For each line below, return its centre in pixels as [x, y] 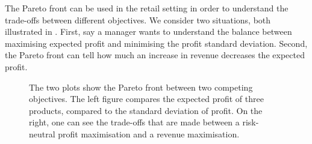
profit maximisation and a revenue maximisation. [149, 133]
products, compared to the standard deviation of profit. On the [146, 110]
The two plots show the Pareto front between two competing [141, 87]
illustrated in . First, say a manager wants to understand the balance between [148, 31]
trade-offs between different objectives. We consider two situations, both [138, 19]
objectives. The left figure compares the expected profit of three [146, 99]
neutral [42, 133]
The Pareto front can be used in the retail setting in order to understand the [147, 8]
